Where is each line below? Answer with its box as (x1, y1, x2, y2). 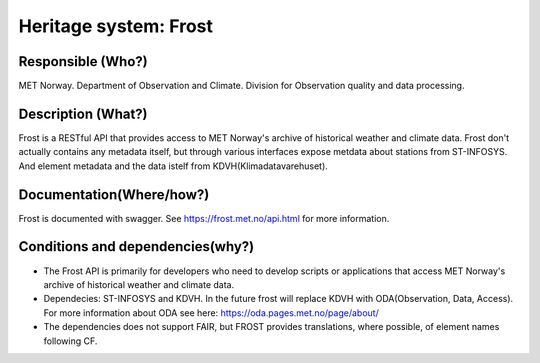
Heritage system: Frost (18, 15, 214, 37)
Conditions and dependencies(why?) (18, 238, 255, 255)
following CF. (43, 335, 98, 347)
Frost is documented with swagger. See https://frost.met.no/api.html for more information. (18, 212, 390, 224)
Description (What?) (18, 105, 149, 122)
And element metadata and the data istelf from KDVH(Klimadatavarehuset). (18, 160, 329, 172)
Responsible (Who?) (18, 53, 149, 70)
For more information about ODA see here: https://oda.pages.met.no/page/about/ (43, 306, 379, 319)
